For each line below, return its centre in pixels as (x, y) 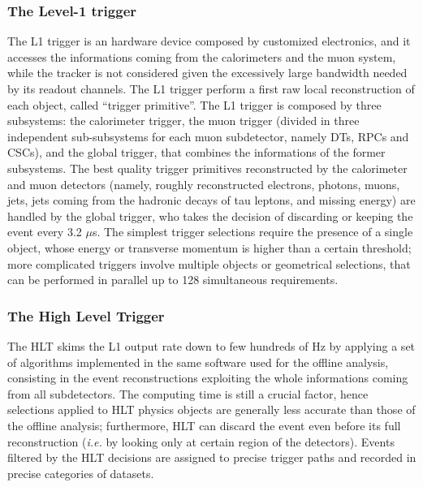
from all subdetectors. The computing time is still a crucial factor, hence (188, 393)
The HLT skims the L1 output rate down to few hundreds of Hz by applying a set (211, 345)
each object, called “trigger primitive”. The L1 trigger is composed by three (194, 104)
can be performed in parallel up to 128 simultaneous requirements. (173, 280)
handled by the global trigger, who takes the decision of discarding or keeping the (210, 215)
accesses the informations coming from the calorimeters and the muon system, (202, 56)
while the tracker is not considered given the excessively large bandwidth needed (207, 73)
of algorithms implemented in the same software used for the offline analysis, (198, 362)
